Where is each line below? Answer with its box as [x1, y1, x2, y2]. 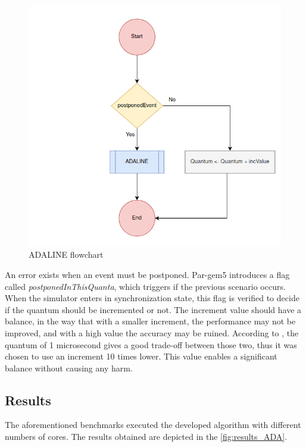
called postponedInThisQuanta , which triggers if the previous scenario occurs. [5, 280, 286, 292]
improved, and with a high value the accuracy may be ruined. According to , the [5, 326, 299, 339]
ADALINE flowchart [29, 248, 104, 261]
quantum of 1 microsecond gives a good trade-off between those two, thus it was [5, 338, 297, 351]
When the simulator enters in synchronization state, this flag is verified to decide [5, 292, 299, 304]
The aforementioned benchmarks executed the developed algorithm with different [5, 418, 301, 431]
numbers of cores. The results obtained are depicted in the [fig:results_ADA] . [5, 430, 288, 443]
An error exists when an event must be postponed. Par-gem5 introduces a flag [5, 268, 290, 280]
